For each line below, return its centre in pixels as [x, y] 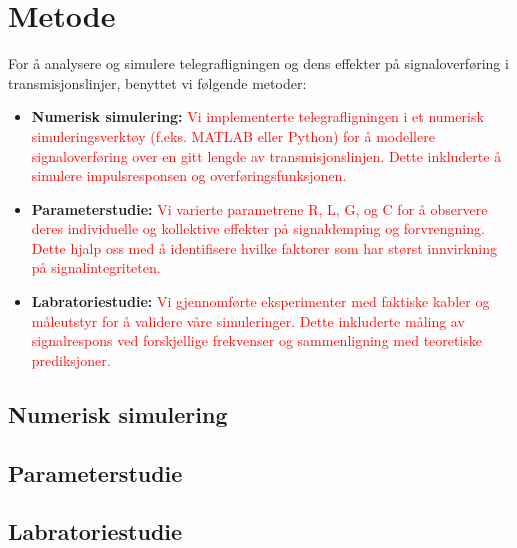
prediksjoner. [71, 359]
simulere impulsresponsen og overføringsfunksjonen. [189, 175]
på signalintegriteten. [96, 267]
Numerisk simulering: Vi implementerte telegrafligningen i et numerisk [257, 116]
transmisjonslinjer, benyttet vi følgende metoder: [157, 82]
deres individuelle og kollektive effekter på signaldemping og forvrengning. [258, 228]
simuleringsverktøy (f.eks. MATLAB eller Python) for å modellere [233, 135]
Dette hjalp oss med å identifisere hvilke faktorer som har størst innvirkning [264, 247]
